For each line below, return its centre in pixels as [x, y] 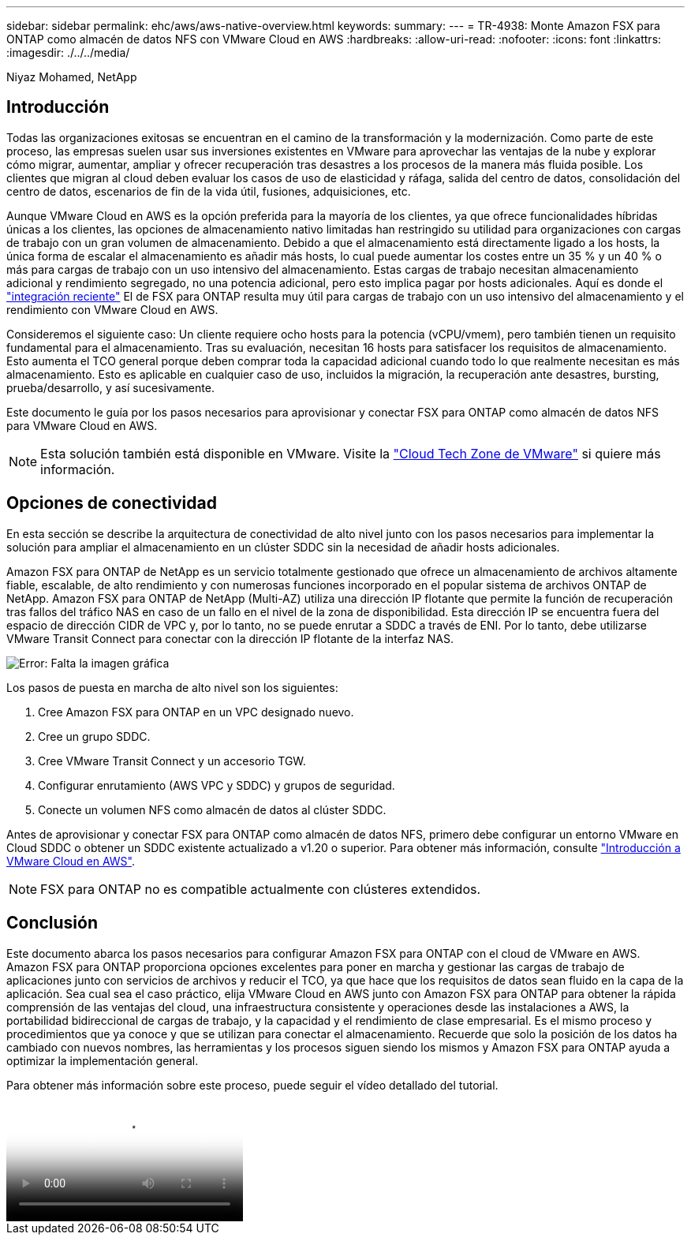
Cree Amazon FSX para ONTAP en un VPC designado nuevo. [196, 712]
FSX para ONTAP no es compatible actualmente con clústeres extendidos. [261, 889]
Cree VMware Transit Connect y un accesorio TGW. [172, 761]
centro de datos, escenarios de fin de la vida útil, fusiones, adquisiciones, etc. [209, 191]
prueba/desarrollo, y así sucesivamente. [110, 387]
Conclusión [52, 923]
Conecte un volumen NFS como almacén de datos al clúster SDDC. [212, 809]
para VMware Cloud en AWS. [82, 425]
